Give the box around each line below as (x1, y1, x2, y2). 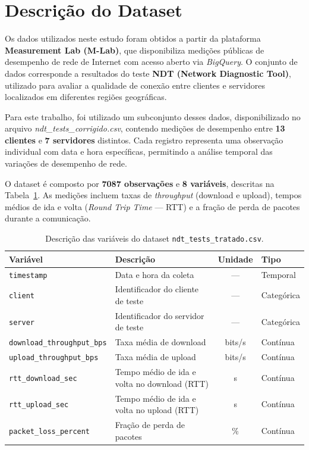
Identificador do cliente (115, 283, 199, 295)
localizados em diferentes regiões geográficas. (5, 90, 167, 103)
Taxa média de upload (115, 351, 196, 363)
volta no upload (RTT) (115, 404, 199, 416)
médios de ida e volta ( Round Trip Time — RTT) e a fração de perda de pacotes (5, 200, 300, 212)
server (9, 318, 34, 327)
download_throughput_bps (9, 339, 107, 348)
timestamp (9, 271, 48, 280)
